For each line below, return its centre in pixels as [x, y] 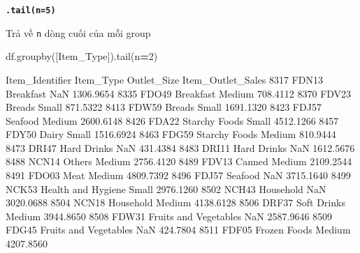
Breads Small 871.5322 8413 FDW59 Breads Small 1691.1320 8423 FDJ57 [164, 107]
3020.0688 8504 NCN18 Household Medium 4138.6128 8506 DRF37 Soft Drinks [175, 202]
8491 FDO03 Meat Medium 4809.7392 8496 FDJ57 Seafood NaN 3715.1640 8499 [178, 175]
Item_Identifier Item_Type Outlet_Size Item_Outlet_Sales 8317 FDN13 [164, 79]
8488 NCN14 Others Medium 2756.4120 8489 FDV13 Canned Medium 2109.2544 [179, 161]
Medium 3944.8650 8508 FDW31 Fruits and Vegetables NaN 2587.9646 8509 [169, 216]
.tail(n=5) [31, 10]
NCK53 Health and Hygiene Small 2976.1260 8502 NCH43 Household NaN [166, 189]
